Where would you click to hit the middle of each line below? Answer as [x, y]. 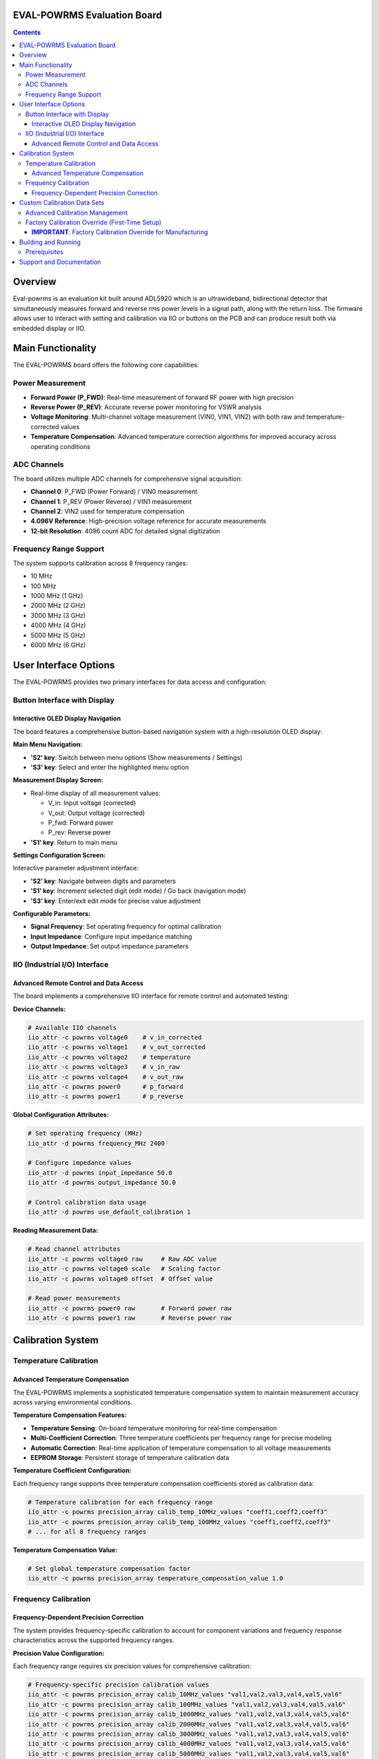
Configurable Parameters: [52, 914]
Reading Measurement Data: [55, 1231]
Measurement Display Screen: [58, 780]
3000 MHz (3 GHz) [58, 615]
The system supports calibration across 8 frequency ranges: [100, 563]
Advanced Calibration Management [77, 212]
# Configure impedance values [80, 1163]
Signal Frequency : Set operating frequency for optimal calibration [126, 927]
